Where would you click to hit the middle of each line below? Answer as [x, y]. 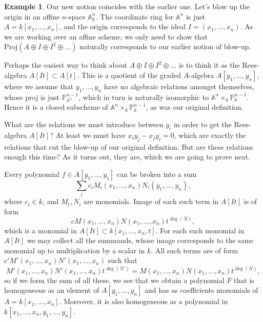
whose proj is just [32, 97]
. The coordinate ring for [135, 16]
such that [123, 260]
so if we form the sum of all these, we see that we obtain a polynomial [114, 280]
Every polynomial [32, 174]
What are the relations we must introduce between [84, 124]
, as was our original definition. [195, 107]
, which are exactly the [210, 135]
